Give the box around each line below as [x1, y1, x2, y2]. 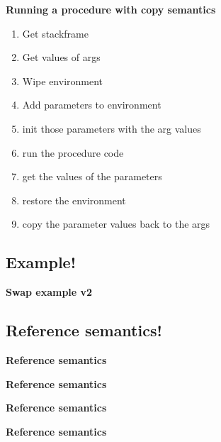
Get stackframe [22, 26, 89, 40]
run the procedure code [22, 145, 124, 160]
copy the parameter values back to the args [22, 216, 210, 231]
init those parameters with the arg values [22, 121, 201, 136]
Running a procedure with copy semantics [6, 2, 216, 16]
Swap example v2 [6, 284, 93, 299]
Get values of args [22, 50, 101, 65]
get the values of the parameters [22, 169, 162, 184]
